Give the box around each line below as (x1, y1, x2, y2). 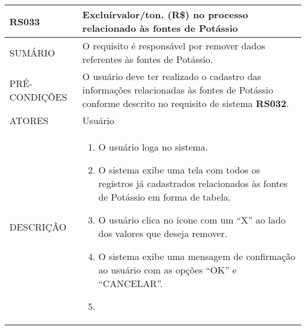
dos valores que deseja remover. (98, 226, 228, 240)
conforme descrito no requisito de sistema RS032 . (82, 96, 289, 110)
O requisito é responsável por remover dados (82, 39, 265, 52)
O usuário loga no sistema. (98, 140, 208, 154)
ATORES (9, 114, 49, 127)
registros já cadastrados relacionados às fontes (98, 176, 288, 190)
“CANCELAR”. (98, 276, 163, 290)
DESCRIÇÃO (9, 219, 66, 234)
